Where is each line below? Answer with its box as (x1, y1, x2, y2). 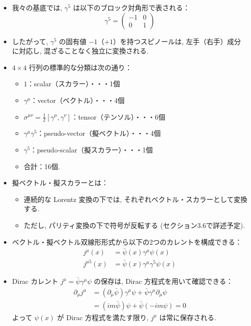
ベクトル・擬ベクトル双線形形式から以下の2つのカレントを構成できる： (12, 236, 242, 247)
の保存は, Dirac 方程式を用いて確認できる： (94, 276, 233, 286)
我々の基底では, (12, 2, 62, 12)
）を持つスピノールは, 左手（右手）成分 (113, 36, 241, 46)
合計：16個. (24, 161, 60, 171)
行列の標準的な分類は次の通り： (29, 62, 132, 72)
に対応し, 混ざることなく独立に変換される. (12, 46, 149, 56)
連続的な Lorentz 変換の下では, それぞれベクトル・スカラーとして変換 (24, 194, 248, 204)
